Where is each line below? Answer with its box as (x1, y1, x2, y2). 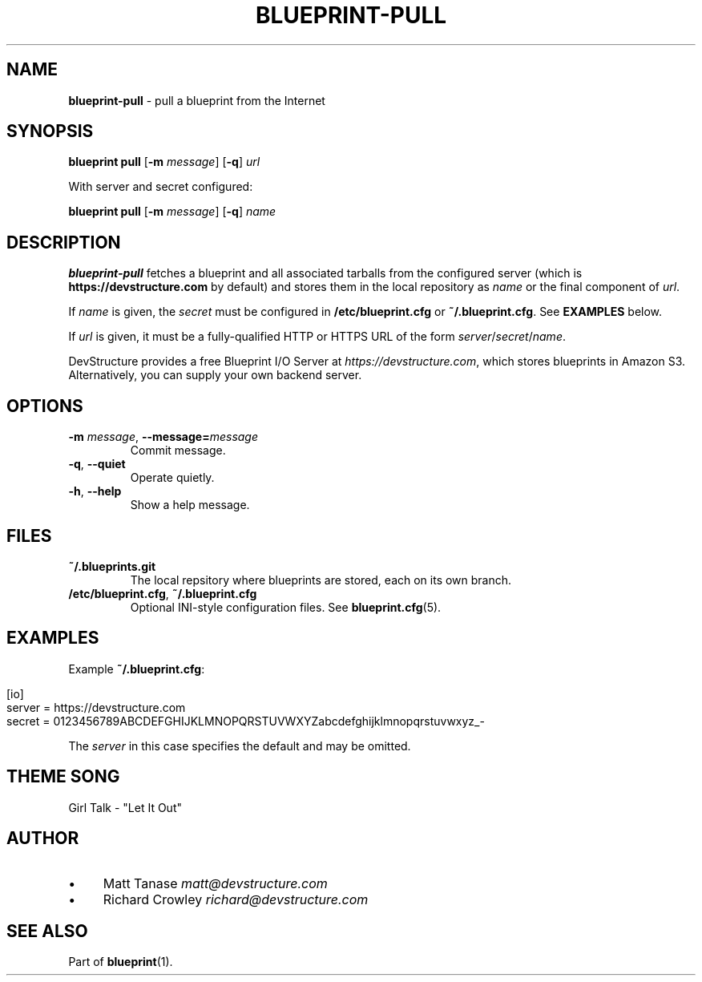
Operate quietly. (130, 471, 215, 485)
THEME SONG (6, 766, 120, 787)
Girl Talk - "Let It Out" (68, 800, 182, 814)
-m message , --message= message (68, 430, 259, 444)
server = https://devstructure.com (6, 700, 186, 714)
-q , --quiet (68, 457, 126, 471)
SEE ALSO (6, 920, 88, 941)
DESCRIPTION (6, 232, 121, 253)
